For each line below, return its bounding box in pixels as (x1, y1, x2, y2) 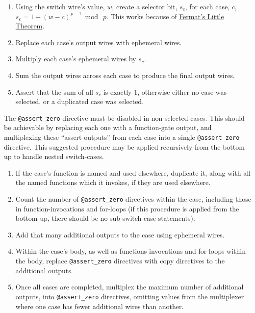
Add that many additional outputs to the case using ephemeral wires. (15, 229, 225, 239)
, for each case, (185, 1, 230, 11)
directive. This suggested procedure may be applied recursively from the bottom (4, 141, 245, 152)
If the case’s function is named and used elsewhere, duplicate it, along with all (15, 167, 251, 178)
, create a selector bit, (112, 1, 178, 11)
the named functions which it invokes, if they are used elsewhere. (15, 177, 211, 187)
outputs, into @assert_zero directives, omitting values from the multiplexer (15, 291, 244, 301)
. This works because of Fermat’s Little (106, 11, 224, 21)
